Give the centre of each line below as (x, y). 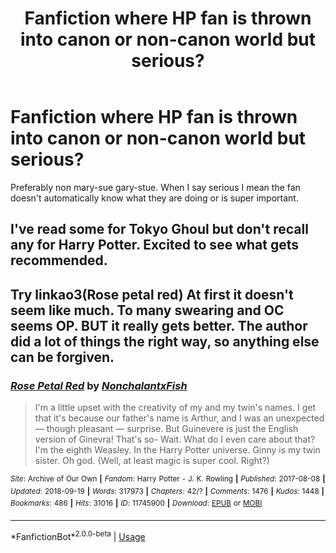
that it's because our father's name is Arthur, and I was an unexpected (179, 418)
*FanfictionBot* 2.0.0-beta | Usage (78, 535)
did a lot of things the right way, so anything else (165, 341)
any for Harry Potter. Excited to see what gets (154, 245)
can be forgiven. (62, 357)
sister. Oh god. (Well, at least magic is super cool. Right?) (152, 461)
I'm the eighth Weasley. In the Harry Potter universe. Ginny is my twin (177, 450)
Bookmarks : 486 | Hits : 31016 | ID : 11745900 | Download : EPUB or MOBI (136, 503)
